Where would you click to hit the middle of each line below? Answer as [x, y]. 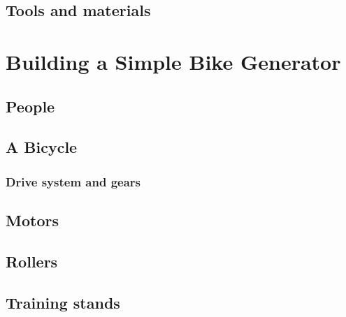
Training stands [63, 302]
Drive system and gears [73, 181]
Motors [32, 220]
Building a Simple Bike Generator [173, 61]
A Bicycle [42, 147]
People [30, 106]
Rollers [32, 261]
